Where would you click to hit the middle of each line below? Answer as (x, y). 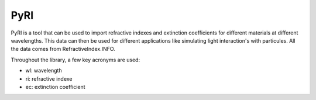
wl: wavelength (44, 71)
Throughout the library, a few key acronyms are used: (75, 60)
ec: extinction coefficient (55, 87)
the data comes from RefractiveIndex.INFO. (63, 49)
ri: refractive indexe (49, 78)
